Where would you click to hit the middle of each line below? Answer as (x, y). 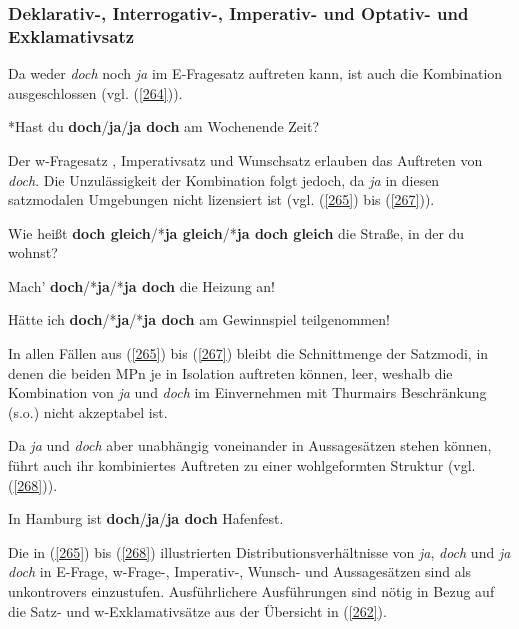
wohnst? (33, 252)
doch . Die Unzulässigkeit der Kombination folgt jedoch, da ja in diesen (224, 179)
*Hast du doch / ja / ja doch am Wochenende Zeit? (164, 126)
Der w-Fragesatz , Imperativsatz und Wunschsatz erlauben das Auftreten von (245, 159)
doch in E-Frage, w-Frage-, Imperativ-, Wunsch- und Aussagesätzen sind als (240, 571)
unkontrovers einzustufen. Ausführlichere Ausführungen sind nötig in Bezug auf (251, 591)
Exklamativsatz (71, 35)
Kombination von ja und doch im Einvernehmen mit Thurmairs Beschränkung (247, 392)
